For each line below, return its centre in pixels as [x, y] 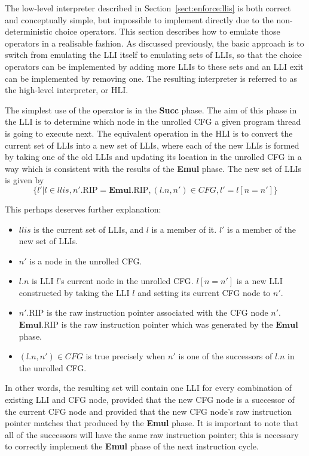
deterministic [29, 31]
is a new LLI [259, 281]
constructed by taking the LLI [74, 292]
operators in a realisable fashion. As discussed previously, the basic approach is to [154, 43]
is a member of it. [184, 229]
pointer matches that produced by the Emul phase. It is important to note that [152, 423]
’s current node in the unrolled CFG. [126, 281]
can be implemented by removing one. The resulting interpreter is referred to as [151, 78]
